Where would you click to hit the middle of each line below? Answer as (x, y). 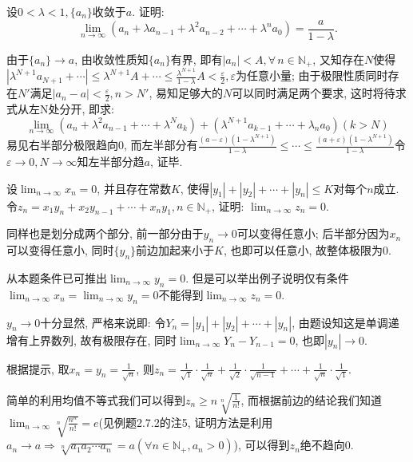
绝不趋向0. (327, 445)
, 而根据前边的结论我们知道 (312, 399)
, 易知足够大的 (186, 93)
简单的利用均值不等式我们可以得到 (96, 399)
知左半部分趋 (111, 161)
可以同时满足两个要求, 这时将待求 (319, 93)
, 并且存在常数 (134, 188)
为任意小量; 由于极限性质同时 (312, 75)
